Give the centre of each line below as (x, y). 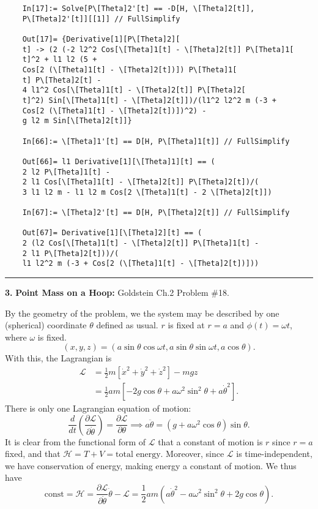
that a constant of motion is (210, 441)
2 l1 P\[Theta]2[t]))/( (71, 253)
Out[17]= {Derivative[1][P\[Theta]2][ (101, 39)
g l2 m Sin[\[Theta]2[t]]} (77, 121)
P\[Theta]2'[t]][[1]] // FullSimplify (101, 19)
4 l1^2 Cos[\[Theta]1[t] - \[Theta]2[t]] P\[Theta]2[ (134, 90)
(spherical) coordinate (46, 325)
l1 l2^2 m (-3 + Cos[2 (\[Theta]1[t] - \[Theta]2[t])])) (141, 264)
